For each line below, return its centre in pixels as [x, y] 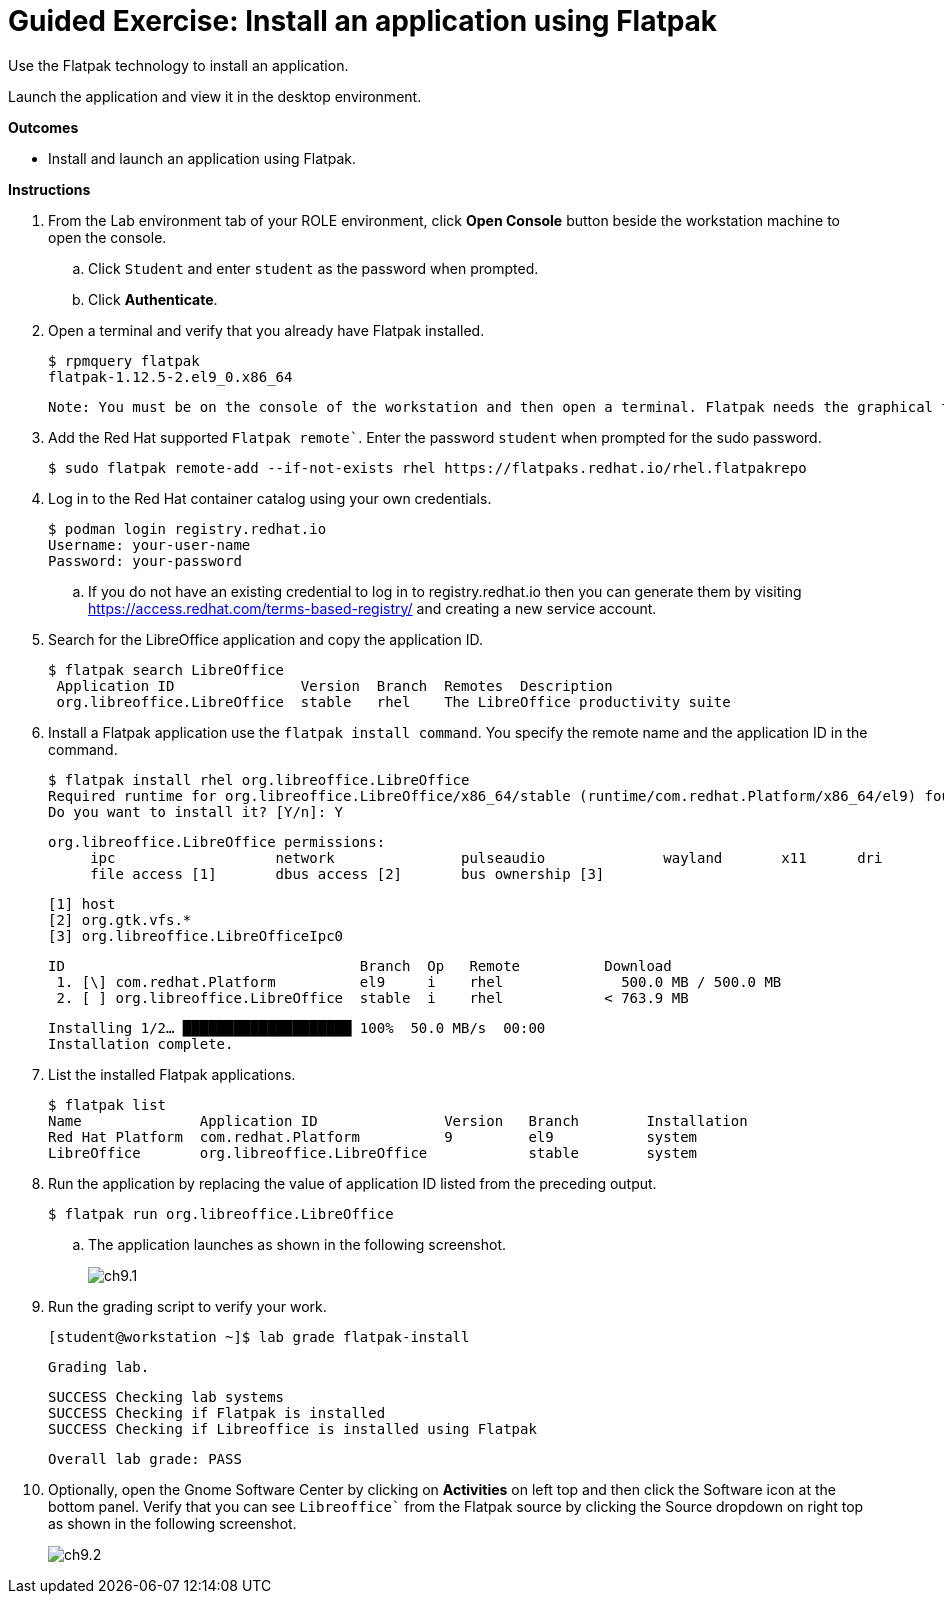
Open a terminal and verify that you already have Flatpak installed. [266, 330]
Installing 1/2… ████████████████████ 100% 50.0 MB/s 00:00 [297, 1027]
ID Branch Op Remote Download [360, 965]
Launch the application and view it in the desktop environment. [215, 96]
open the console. [107, 237]
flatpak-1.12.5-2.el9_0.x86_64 [170, 376]
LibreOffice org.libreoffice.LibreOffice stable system [373, 1152]
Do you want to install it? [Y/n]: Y [196, 811]
